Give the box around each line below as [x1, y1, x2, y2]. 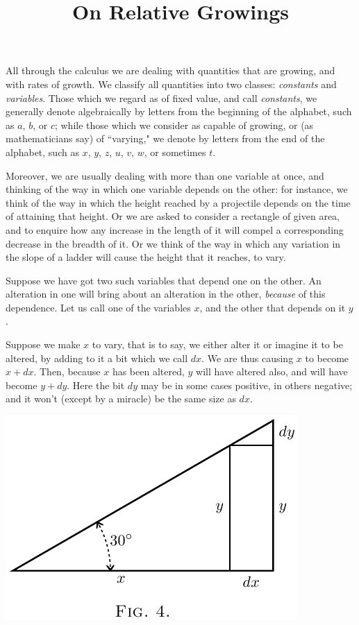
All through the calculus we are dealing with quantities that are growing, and [6, 63, 335, 78]
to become [305, 350, 349, 365]
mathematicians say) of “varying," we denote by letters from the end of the [6, 131, 325, 146]
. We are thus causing [201, 350, 294, 365]
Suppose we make [6, 337, 81, 352]
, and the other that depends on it [199, 300, 346, 314]
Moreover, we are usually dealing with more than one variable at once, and [6, 168, 324, 182]
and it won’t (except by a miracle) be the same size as [6, 391, 236, 406]
